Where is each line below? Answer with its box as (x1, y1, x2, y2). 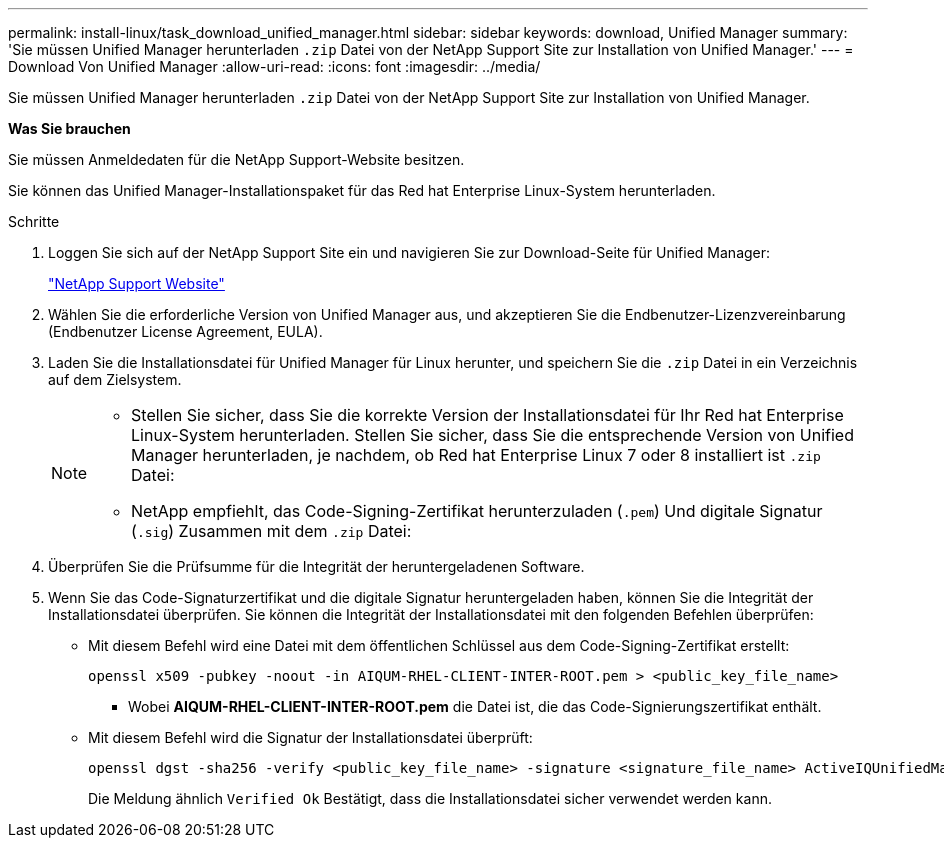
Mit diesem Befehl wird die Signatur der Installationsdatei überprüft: (88, 729, 533, 746)
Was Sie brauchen (8, 120, 131, 137)
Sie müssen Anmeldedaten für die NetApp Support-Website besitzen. (8, 151, 465, 168)
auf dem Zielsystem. (48, 371, 182, 388)
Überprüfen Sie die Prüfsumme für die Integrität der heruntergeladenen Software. (48, 558, 585, 575)
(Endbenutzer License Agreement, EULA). (48, 323, 323, 340)
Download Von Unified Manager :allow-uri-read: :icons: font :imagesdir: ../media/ (8, 58, 541, 75)
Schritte (8, 213, 60, 230)
